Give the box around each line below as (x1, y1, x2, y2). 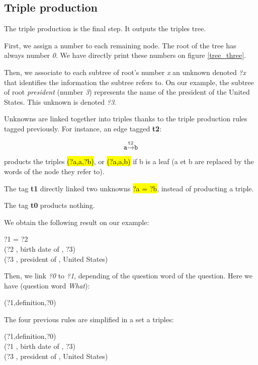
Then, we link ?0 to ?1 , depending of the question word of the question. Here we (4, 270, 252, 281)
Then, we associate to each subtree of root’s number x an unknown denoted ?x (4, 66, 246, 77)
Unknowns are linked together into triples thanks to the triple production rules (4, 113, 247, 124)
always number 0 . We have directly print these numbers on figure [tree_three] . (4, 50, 246, 60)
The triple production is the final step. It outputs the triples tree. (4, 23, 206, 34)
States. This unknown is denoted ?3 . (4, 96, 117, 107)
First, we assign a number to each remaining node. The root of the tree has (4, 40, 236, 50)
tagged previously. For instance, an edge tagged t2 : (4, 123, 162, 133)
